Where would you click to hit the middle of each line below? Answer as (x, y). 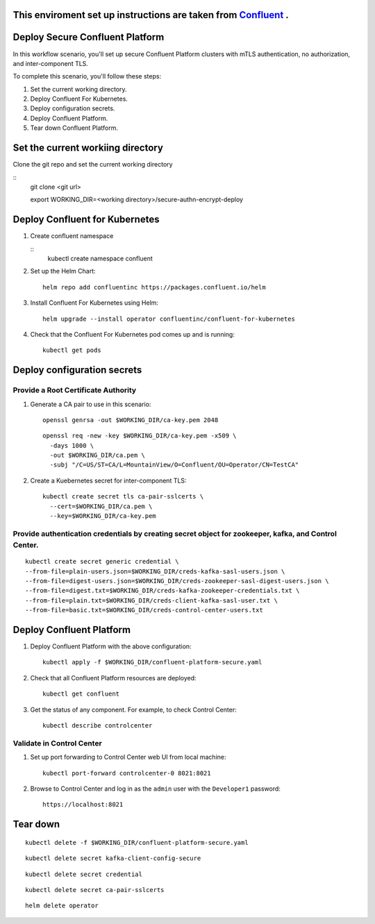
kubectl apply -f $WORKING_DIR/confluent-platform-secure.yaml (152, 662)
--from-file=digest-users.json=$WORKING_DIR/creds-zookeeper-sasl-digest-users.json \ (177, 581)
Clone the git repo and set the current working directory (93, 165)
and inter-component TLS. (50, 63)
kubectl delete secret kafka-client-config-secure (113, 858)
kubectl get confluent (81, 694)
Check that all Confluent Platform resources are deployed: (114, 678)
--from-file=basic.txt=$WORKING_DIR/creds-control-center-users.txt (144, 610)
